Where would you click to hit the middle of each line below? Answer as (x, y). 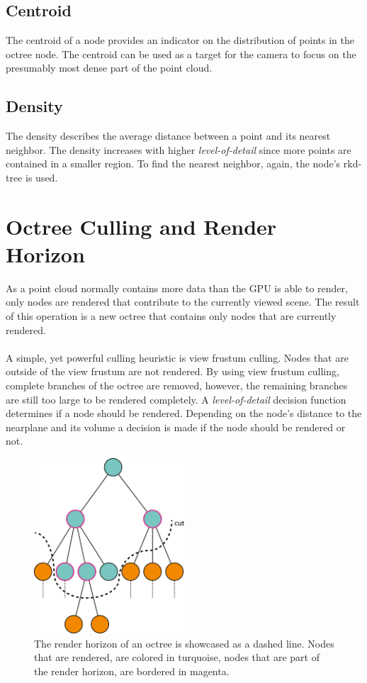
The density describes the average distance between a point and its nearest (168, 136)
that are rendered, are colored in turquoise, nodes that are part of (177, 657)
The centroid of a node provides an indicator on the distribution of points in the (180, 40)
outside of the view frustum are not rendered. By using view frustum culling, (173, 371)
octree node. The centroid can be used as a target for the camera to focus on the (181, 54)
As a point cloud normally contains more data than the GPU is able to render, (177, 288)
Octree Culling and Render (141, 226)
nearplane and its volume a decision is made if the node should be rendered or (176, 427)
